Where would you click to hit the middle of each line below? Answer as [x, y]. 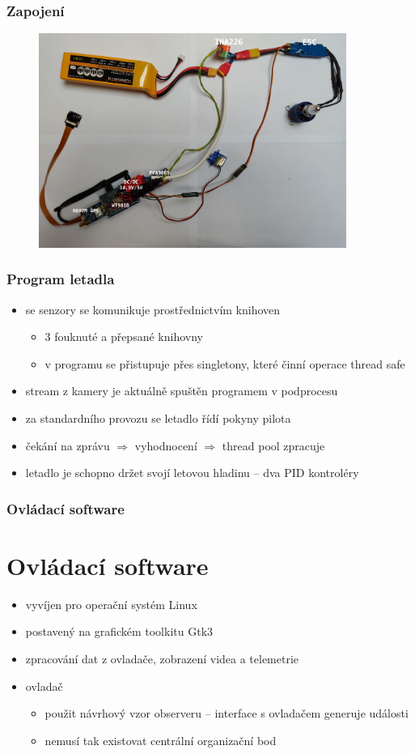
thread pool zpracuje [273, 445]
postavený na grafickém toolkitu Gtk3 [119, 631]
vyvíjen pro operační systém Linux [111, 604]
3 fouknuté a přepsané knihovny [124, 337]
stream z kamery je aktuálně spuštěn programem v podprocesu [182, 391]
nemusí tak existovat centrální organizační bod [161, 740]
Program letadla [61, 279]
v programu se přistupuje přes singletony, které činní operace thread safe [225, 363]
